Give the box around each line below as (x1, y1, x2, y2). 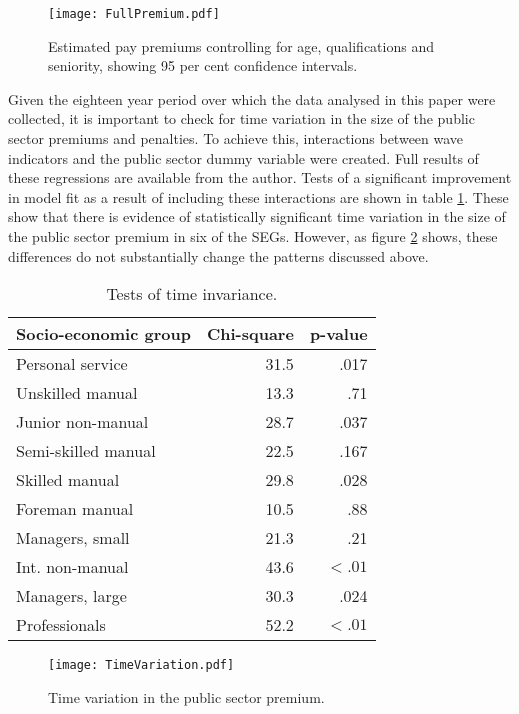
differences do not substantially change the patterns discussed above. (8, 245, 429, 266)
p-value (309, 322, 368, 346)
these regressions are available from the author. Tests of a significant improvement (8, 167, 512, 188)
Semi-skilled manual (16, 439, 156, 463)
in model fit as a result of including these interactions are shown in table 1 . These (8, 186, 509, 207)
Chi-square (206, 322, 294, 346)
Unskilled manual (16, 381, 138, 405)
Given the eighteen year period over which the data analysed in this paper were (8, 88, 496, 109)
